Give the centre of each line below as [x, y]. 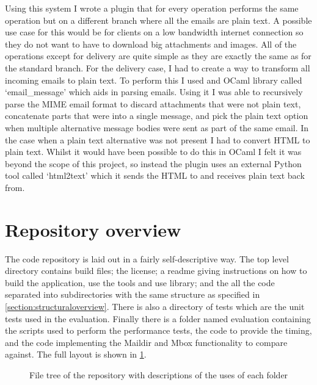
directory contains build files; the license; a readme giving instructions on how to [156, 271]
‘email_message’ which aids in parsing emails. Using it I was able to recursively [154, 92]
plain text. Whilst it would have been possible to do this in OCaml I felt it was [153, 152]
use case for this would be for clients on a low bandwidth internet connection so [154, 32]
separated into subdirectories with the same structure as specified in [133, 294]
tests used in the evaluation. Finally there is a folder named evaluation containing [158, 318]
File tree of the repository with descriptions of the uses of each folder [159, 374]
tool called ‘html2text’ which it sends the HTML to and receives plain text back [155, 175]
